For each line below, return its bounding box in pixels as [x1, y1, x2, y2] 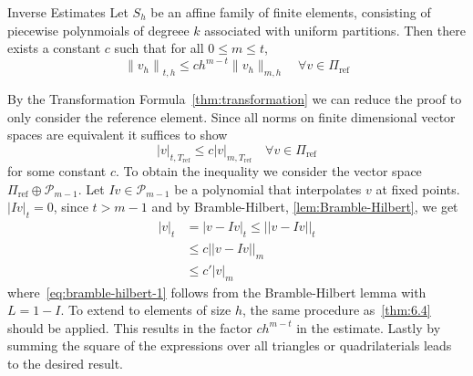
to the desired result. [7, 353, 124, 372]
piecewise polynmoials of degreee [7, 20, 190, 39]
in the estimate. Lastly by [296, 318, 441, 337]
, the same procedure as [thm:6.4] [242, 300, 431, 319]
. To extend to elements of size [60, 300, 231, 319]
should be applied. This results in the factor [7, 318, 252, 337]
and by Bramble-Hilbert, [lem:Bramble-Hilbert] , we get [151, 197, 458, 216]
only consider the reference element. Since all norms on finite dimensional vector [7, 107, 456, 126]
